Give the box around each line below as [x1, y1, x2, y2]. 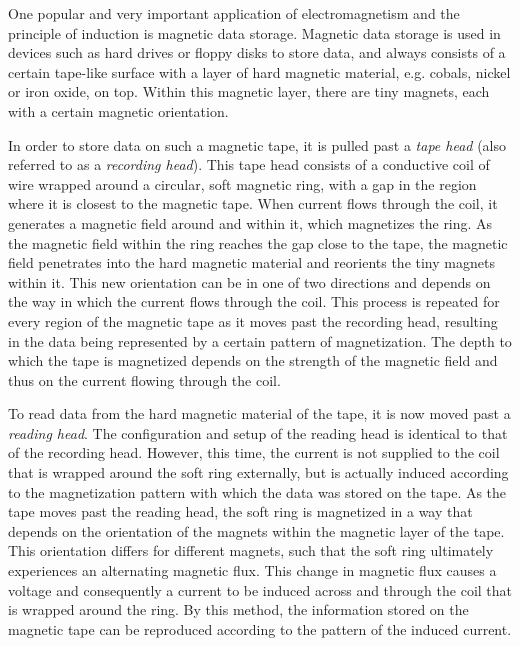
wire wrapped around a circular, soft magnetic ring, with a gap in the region [8, 173, 477, 194]
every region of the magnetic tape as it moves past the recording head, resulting [8, 310, 498, 331]
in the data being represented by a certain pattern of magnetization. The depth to [8, 330, 512, 351]
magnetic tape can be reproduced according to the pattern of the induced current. [8, 618, 512, 639]
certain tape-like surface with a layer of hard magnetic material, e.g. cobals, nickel [8, 61, 511, 82]
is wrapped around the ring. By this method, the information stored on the [8, 599, 469, 620]
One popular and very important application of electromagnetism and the [8, 3, 460, 23]
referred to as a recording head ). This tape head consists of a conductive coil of [8, 154, 490, 175]
